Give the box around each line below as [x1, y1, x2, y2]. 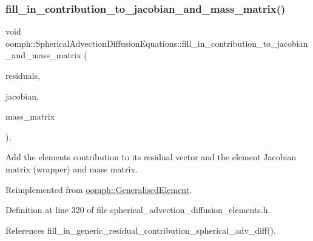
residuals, [5, 69, 40, 81]
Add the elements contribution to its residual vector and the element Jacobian [5, 151, 297, 163]
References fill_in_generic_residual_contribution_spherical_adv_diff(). [5, 223, 276, 236]
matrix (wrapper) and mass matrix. [5, 162, 138, 175]
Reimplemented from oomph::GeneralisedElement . [5, 183, 192, 195]
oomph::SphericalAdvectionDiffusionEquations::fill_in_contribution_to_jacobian [5, 36, 308, 49]
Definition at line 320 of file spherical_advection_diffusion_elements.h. [5, 203, 271, 216]
